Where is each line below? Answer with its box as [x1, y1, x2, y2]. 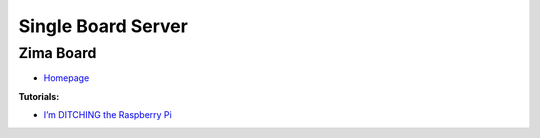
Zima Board [18, 44, 97, 62]
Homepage [43, 72, 90, 84]
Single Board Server [18, 15, 189, 37]
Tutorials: [18, 90, 60, 102]
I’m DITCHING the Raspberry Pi [43, 109, 172, 121]
